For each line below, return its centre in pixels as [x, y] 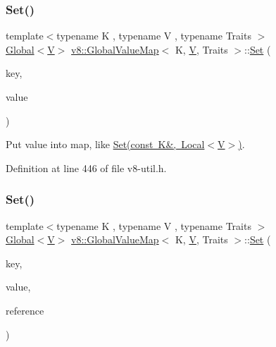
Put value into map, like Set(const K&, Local [105, 144]
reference [25, 310]
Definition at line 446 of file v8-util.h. [86, 168]
